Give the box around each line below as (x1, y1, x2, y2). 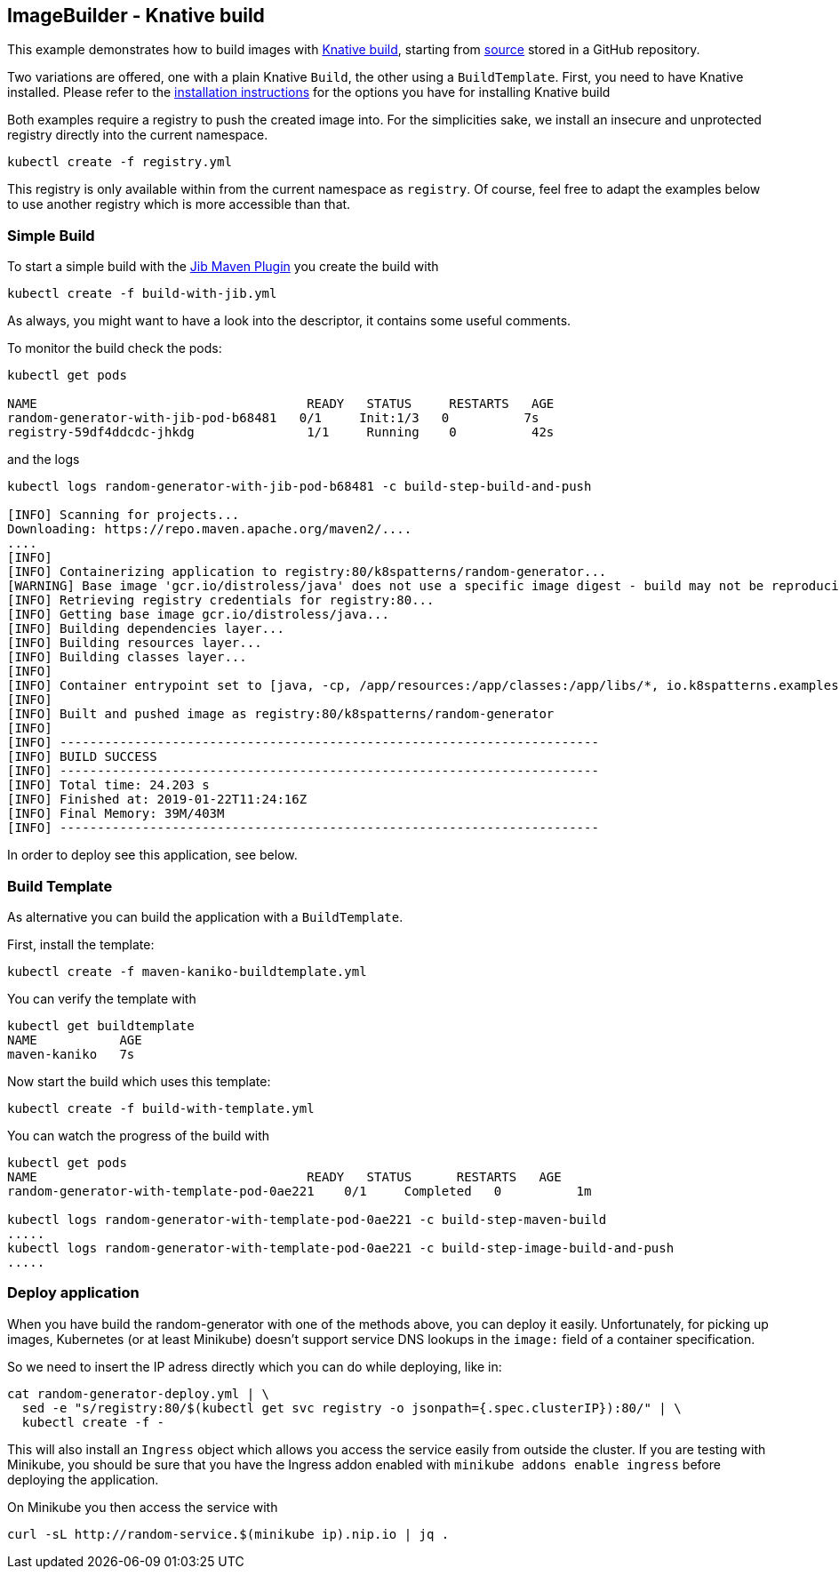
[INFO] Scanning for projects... (7, 508, 240, 523)
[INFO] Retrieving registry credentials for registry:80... (7, 593, 435, 608)
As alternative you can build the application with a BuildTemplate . (7, 908, 404, 924)
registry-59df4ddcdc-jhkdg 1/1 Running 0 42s (7, 425, 555, 440)
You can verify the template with (7, 990, 196, 1006)
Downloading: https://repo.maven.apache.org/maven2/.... (7, 522, 412, 537)
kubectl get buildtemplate (7, 1018, 195, 1033)
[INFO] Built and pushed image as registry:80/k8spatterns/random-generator (7, 707, 555, 722)
